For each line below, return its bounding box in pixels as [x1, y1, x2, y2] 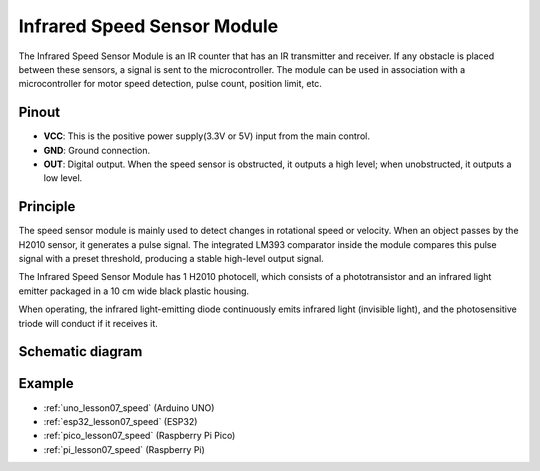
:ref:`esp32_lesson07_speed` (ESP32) [43, 415, 198, 427]
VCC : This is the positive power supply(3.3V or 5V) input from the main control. [43, 130, 370, 142]
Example [18, 375, 74, 392]
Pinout [18, 104, 61, 121]
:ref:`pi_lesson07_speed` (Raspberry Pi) [43, 443, 205, 455]
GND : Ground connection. [43, 144, 150, 156]
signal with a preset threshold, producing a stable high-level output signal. [18, 253, 324, 265]
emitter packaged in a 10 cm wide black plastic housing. [18, 285, 250, 297]
